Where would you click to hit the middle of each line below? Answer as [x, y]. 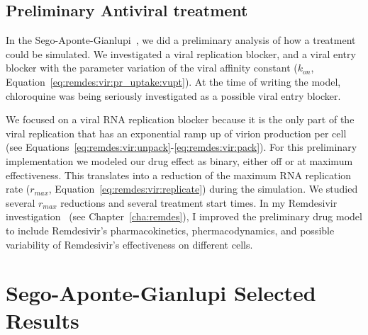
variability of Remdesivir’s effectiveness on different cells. [129, 244]
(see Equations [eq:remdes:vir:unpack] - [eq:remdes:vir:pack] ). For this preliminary [182, 147]
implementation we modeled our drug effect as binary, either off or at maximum [179, 160]
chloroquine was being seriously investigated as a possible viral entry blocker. [173, 95]
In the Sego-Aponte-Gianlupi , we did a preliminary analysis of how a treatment [181, 40]
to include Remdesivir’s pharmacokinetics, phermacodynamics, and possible [170, 230]
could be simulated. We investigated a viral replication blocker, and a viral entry [181, 53]
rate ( [18, 189]
